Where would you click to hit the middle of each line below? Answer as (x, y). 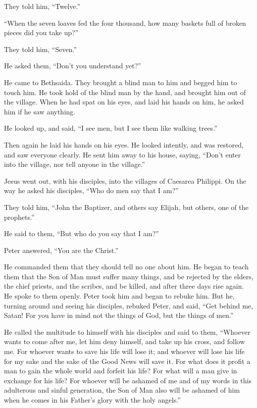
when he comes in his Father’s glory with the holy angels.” (92, 400)
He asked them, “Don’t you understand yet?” (73, 66)
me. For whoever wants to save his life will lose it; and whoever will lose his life (124, 351)
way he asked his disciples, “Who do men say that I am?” (91, 190)
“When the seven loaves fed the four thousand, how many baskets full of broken (125, 23)
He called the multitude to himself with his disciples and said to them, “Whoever (127, 331)
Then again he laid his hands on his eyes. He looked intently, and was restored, (124, 144)
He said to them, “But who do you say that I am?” (81, 233)
